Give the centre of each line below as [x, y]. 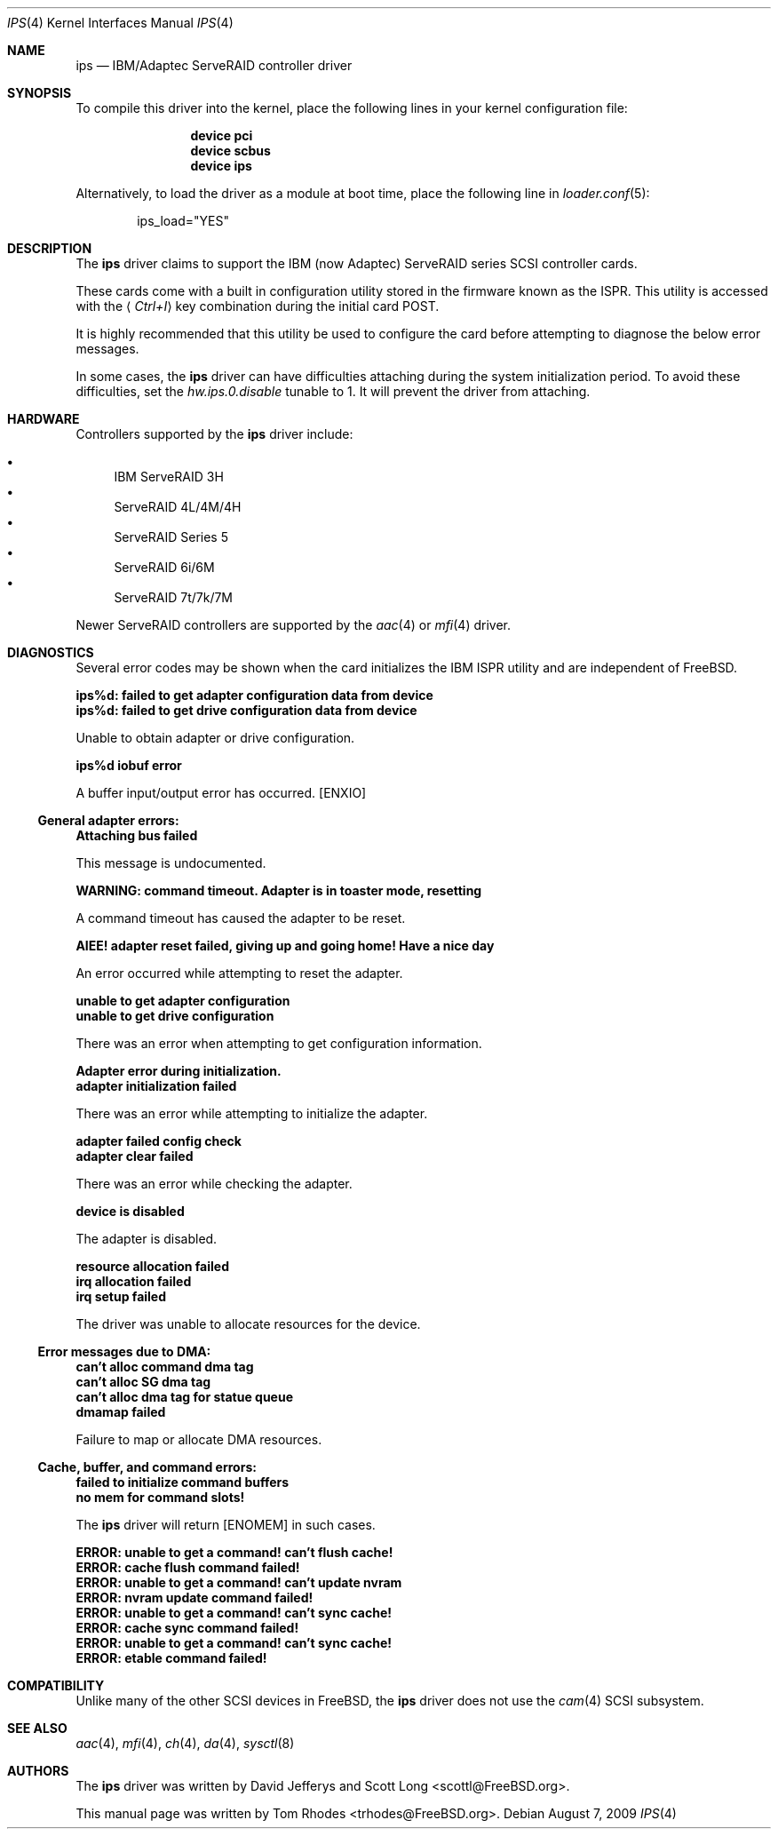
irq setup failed [121, 1296]
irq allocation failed [134, 1281]
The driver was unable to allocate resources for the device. [248, 1324]
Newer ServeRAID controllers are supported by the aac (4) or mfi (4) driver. [294, 625]
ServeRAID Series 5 [171, 537]
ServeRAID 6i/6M [164, 567]
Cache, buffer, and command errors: [147, 1467]
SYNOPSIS [40, 93]
